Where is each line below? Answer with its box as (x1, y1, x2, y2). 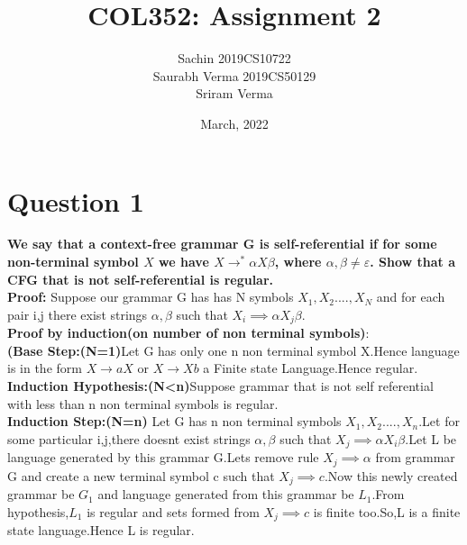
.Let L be (405, 429, 457, 448)
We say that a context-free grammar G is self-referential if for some (7, 234, 437, 253)
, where (274, 252, 322, 271)
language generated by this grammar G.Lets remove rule (7, 448, 319, 467)
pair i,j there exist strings (7, 304, 148, 323)
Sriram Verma (196, 84, 273, 103)
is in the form (7, 359, 82, 377)
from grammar (375, 448, 455, 467)
